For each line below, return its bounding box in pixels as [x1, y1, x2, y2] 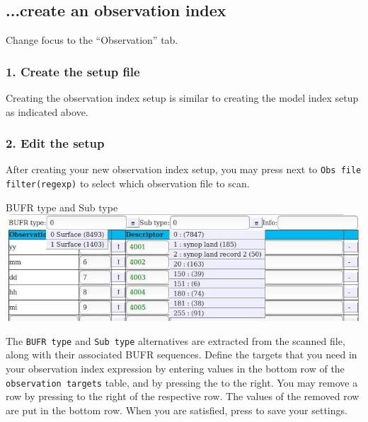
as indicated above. [6, 104, 88, 119]
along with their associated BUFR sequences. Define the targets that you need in [6, 347, 357, 362]
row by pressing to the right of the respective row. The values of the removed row [6, 389, 360, 404]
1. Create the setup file [6, 62, 140, 80]
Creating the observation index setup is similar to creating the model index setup [6, 90, 359, 105]
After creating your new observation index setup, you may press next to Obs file [6, 162, 362, 177]
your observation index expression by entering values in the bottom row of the [6, 361, 345, 376]
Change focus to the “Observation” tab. [6, 33, 178, 47]
